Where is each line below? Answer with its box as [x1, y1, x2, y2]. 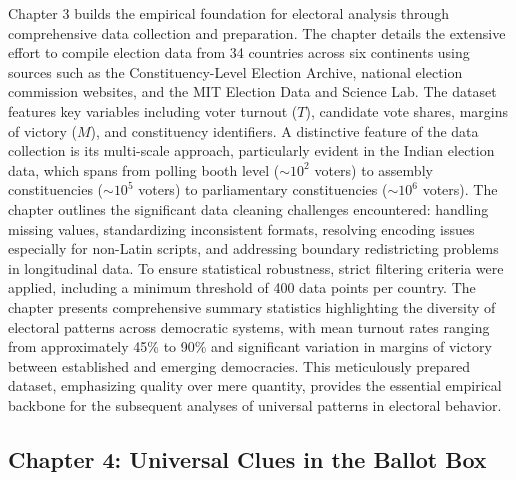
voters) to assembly [314, 159, 433, 180]
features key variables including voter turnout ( [8, 100, 298, 121]
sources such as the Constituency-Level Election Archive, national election [8, 61, 463, 82]
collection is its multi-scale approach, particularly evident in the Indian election [8, 140, 495, 161]
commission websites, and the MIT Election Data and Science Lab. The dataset [8, 81, 497, 102]
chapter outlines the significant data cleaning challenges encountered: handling [8, 198, 489, 219]
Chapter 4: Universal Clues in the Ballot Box [8, 443, 487, 474]
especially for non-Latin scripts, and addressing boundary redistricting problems [8, 238, 499, 259]
